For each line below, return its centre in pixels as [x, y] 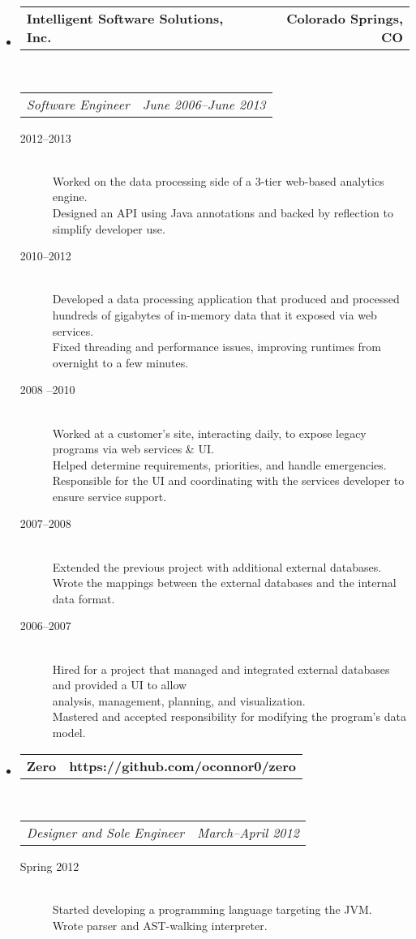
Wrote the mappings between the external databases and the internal [224, 583]
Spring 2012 [49, 866]
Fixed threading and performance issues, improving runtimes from [217, 347]
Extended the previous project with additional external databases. [217, 566]
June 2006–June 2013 [204, 104]
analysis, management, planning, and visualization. [179, 700]
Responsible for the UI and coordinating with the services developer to [228, 480]
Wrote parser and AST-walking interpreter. [160, 925]
